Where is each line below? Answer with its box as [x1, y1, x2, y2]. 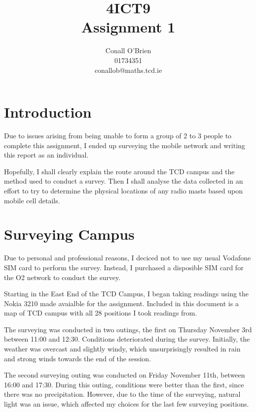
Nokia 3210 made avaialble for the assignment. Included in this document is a [4, 298, 239, 308]
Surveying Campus [4, 224, 135, 244]
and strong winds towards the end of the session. [4, 353, 151, 363]
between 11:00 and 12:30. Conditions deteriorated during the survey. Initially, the [4, 334, 250, 344]
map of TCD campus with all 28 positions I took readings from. [4, 308, 197, 318]
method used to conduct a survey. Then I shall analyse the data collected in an [4, 176, 243, 186]
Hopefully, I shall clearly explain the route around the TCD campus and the [4, 166, 235, 176]
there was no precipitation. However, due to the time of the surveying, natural [4, 389, 241, 399]
